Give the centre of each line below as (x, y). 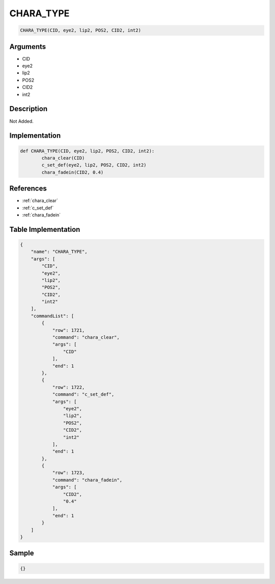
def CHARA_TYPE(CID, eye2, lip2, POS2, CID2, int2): (87, 151)
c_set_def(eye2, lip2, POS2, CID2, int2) (94, 165)
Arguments (28, 47)
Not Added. (22, 121)
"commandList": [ (52, 316)
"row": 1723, (68, 473)
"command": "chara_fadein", (87, 480)
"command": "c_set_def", (83, 394)
